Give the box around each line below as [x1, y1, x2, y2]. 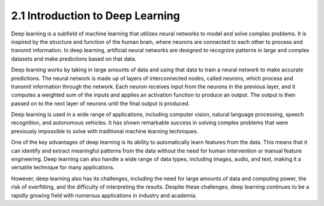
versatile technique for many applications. [11, 164, 115, 171]
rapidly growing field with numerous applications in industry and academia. [11, 192, 197, 199]
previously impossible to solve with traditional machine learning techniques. [11, 127, 199, 135]
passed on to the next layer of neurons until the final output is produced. [11, 100, 190, 107]
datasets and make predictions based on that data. [11, 55, 137, 62]
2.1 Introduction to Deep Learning [11, 9, 180, 22]
